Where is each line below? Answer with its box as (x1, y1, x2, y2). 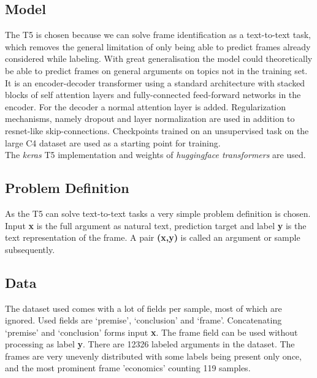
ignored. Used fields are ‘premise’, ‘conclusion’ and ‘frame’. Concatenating (5, 314, 282, 327)
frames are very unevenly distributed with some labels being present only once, (5, 349, 302, 362)
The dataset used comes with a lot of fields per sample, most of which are (5, 301, 282, 314)
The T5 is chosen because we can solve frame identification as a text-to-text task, (5, 28, 311, 41)
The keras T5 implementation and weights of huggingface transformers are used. (5, 148, 306, 161)
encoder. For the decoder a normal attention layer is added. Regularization (5, 100, 286, 113)
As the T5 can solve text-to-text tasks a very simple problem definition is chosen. (5, 206, 311, 219)
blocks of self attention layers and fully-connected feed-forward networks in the (5, 88, 301, 101)
